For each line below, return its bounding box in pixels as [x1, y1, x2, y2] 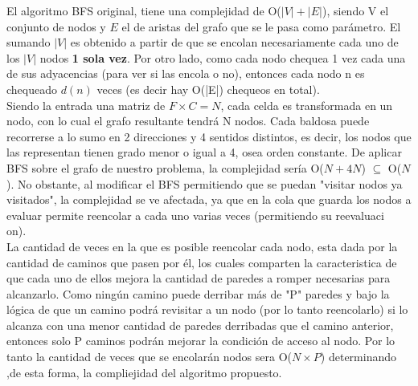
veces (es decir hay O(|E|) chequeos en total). [96, 80, 320, 97]
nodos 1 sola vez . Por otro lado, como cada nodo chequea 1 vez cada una [39, 49, 406, 66]
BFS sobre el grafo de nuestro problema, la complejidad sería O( [6, 159, 324, 176]
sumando [6, 34, 51, 51]
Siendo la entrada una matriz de [6, 96, 166, 113]
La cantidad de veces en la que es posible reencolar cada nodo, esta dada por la [6, 238, 398, 254]
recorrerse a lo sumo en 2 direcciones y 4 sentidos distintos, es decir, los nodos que [6, 128, 412, 144]
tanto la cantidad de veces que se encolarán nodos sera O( [6, 348, 293, 365]
